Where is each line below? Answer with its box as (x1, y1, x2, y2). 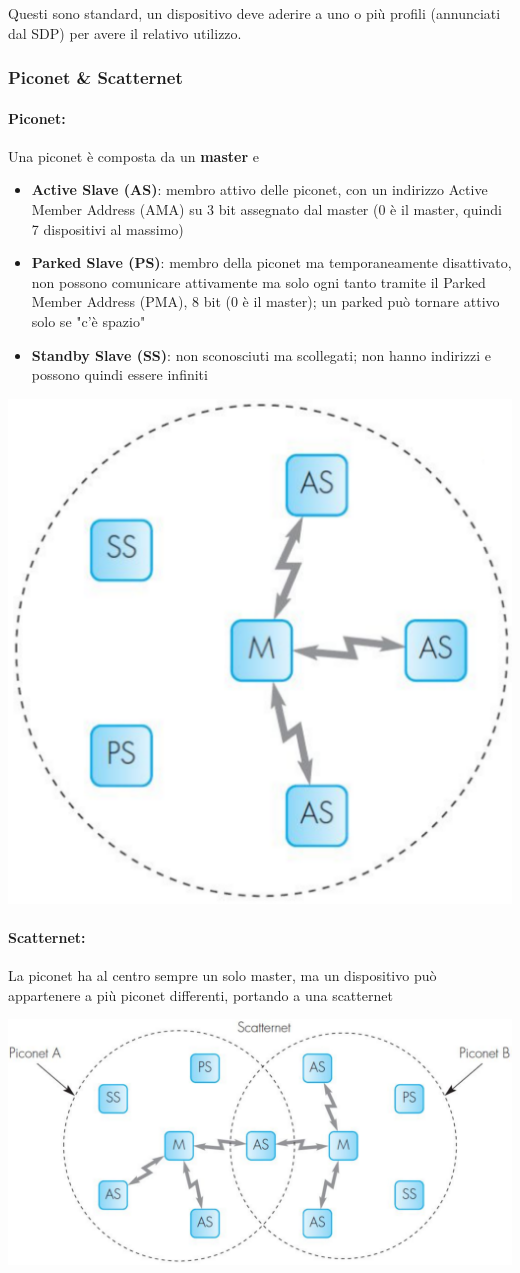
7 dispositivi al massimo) (31, 218, 184, 239)
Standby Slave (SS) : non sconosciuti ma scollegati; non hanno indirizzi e (31, 344, 491, 365)
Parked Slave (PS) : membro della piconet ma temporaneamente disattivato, (31, 252, 512, 273)
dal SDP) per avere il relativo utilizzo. (8, 22, 242, 43)
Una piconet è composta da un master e (8, 145, 259, 166)
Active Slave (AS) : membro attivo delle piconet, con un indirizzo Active (31, 179, 488, 200)
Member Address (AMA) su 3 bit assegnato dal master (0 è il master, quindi (31, 199, 502, 220)
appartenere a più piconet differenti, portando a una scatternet (8, 984, 393, 1005)
